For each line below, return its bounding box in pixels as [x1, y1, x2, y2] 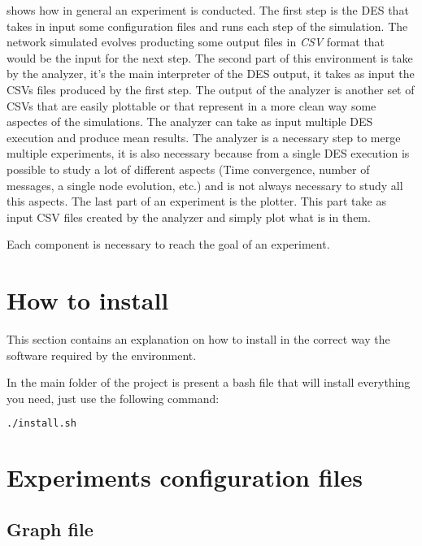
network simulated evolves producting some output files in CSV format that [7, 33, 385, 50]
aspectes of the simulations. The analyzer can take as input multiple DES [7, 113, 373, 130]
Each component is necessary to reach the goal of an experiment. [7, 236, 330, 253]
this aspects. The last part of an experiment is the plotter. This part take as [7, 193, 386, 210]
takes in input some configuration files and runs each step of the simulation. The [7, 17, 408, 34]
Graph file [7, 517, 94, 542]
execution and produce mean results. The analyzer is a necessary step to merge [7, 128, 401, 145]
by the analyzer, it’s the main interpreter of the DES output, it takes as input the [7, 65, 415, 82]
